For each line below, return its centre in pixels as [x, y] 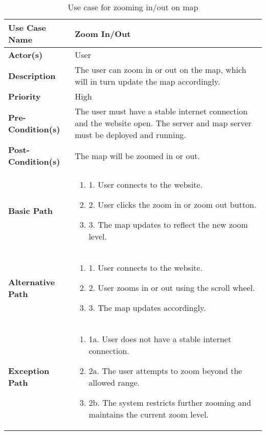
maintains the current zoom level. [149, 414]
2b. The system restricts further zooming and [170, 402]
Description [32, 75]
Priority [25, 96]
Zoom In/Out [103, 33]
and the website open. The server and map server [163, 123]
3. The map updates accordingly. [147, 308]
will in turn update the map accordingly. [148, 81]
